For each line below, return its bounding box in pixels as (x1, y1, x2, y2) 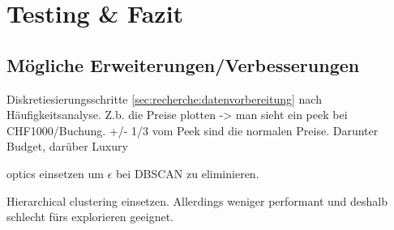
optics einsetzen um (6, 164, 104, 181)
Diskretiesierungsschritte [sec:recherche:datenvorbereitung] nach (6, 90, 322, 107)
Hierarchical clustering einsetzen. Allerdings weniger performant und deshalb (6, 192, 388, 209)
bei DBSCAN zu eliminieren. (115, 164, 259, 181)
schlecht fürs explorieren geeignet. (6, 208, 173, 225)
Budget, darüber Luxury (6, 138, 128, 155)
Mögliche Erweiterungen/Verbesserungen (6, 52, 360, 77)
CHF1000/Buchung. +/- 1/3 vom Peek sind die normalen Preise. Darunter (6, 121, 379, 138)
